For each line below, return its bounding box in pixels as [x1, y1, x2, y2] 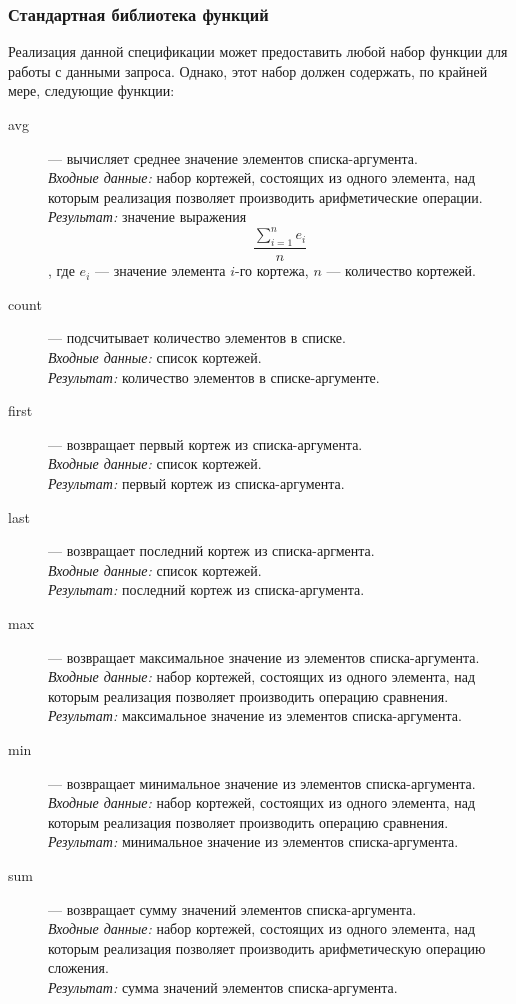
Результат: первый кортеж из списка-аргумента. [48, 473, 345, 494]
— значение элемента [94, 260, 226, 281]
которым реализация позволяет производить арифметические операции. [48, 186, 483, 207]
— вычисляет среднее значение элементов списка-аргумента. [48, 147, 418, 168]
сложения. [48, 957, 109, 978]
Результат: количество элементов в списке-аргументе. [48, 366, 380, 387]
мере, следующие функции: [8, 80, 175, 101]
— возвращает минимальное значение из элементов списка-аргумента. [48, 772, 476, 793]
